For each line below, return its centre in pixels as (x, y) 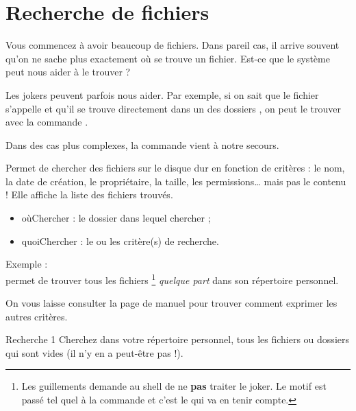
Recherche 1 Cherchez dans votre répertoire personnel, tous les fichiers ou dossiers (177, 339)
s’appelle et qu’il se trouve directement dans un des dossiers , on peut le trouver (173, 108)
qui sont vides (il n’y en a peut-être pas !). (94, 352)
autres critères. (37, 316)
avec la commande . (47, 122)
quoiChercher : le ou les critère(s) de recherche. (120, 240)
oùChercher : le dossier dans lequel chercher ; (116, 218)
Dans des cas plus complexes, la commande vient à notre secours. (142, 144)
